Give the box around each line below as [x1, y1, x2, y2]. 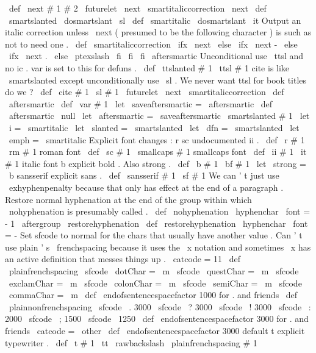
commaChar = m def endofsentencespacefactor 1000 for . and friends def [9, 288, 298, 301]
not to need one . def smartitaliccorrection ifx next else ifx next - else [5, 37, 298, 50]
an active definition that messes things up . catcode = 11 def [5, 252, 241, 265]
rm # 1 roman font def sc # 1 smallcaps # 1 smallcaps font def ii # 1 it [9, 145, 307, 158]
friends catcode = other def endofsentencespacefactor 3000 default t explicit [5, 324, 305, 337]
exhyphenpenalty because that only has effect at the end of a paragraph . [9, 180, 284, 193]
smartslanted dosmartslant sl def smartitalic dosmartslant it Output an [9, 13, 301, 26]
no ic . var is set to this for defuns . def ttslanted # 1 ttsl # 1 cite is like [5, 61, 290, 74]
